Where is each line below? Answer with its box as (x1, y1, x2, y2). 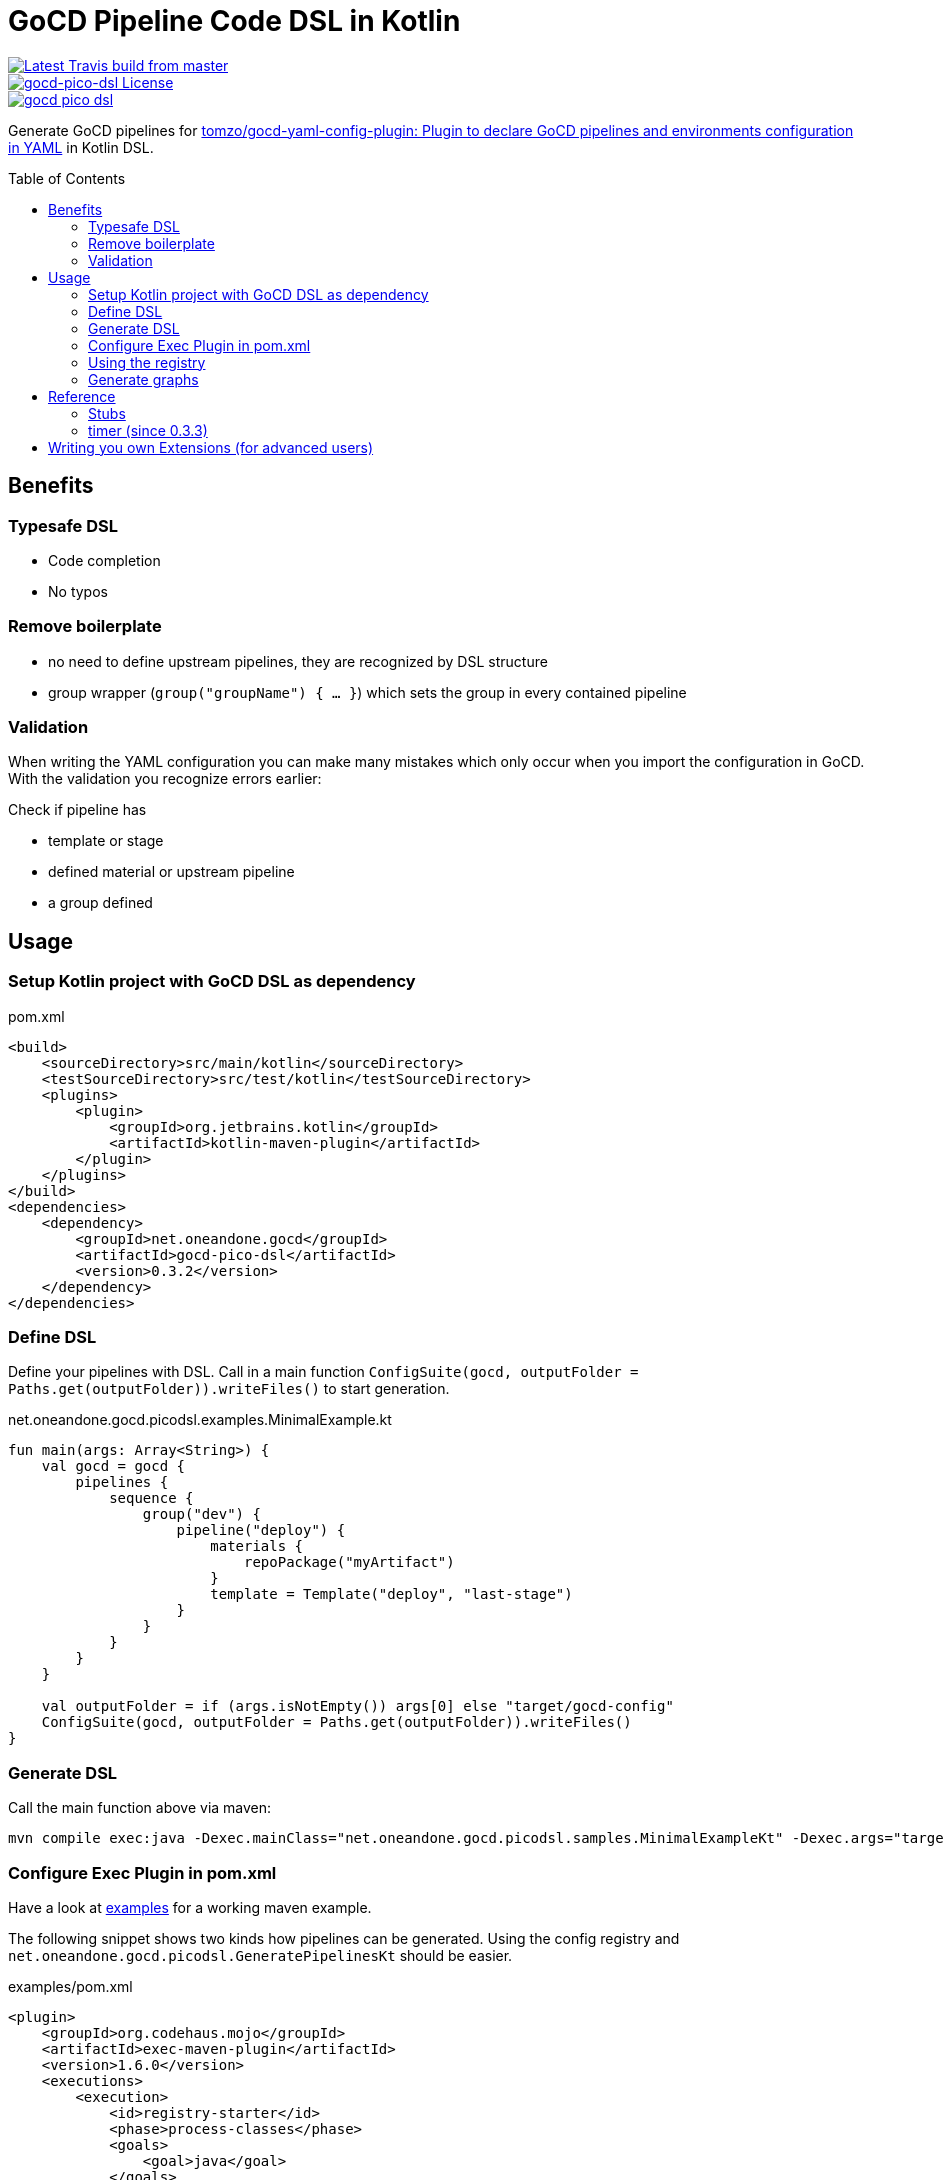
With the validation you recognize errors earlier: (8, 770, 322, 788)
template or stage (48, 832, 164, 850)
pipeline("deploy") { (176, 1522, 346, 1539)
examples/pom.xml (8, 1977, 133, 1995)
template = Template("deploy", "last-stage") (210, 1586, 573, 1603)
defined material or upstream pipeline (48, 863, 295, 881)
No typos (48, 582, 108, 600)
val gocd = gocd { (41, 1458, 186, 1475)
